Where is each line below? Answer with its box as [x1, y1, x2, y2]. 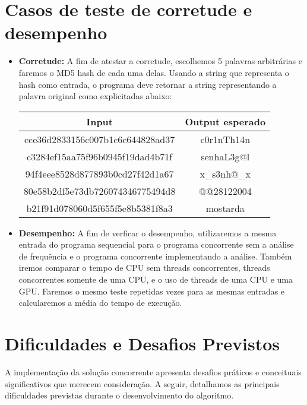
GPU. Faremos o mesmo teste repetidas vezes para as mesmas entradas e [18, 284, 285, 297]
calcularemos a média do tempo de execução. [18, 296, 182, 309]
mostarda [205, 201, 245, 215]
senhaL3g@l [201, 149, 250, 163]
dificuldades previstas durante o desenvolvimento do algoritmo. [5, 389, 234, 401]
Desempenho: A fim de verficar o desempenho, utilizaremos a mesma [18, 226, 277, 239]
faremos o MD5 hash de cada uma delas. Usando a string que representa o [18, 66, 289, 78]
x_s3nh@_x [200, 166, 251, 181]
